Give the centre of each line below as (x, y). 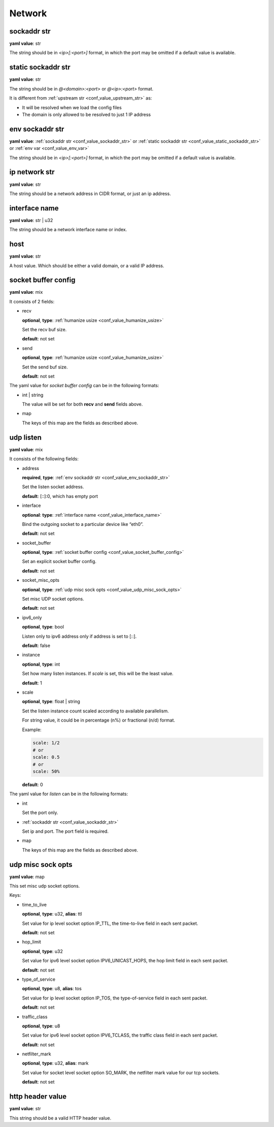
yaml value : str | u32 (31, 220)
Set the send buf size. (45, 367)
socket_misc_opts (41, 580)
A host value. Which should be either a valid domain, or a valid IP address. (87, 265)
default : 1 (32, 683)
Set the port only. (40, 812)
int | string (33, 395)
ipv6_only (32, 617)
